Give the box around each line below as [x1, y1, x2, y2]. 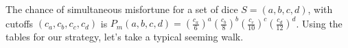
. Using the [296, 16, 343, 30]
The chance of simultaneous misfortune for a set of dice [5, 2, 238, 16]
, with [308, 2, 333, 16]
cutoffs [5, 16, 34, 30]
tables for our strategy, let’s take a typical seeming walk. [5, 29, 244, 44]
